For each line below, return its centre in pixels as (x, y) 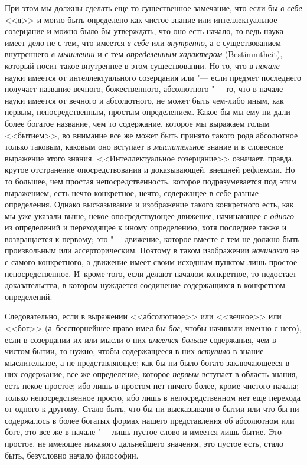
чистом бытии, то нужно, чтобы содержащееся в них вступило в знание (134, 351)
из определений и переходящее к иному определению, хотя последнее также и (146, 227)
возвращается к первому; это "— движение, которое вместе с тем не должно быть (152, 238)
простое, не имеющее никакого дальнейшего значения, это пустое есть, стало (144, 443)
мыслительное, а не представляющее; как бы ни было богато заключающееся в (147, 362)
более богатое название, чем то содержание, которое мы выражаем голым (137, 123)
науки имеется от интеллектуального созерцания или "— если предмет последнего (153, 77)
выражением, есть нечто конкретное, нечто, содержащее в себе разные (132, 192)
